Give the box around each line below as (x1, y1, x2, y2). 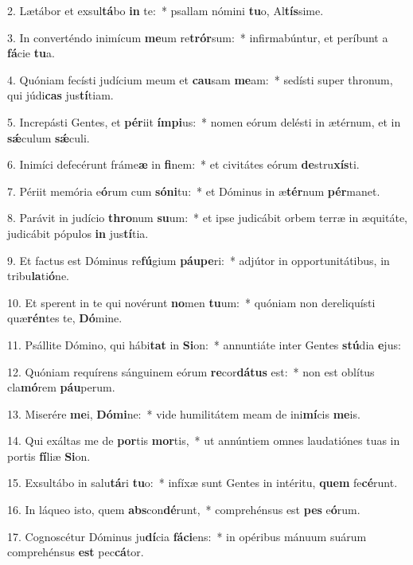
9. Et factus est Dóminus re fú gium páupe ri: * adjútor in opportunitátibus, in (7, 251, 390, 268)
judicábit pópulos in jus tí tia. (7, 224, 149, 241)
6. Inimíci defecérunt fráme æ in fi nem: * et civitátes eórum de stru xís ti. (7, 156, 360, 173)
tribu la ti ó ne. (7, 267, 70, 284)
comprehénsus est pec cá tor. (7, 544, 144, 560)
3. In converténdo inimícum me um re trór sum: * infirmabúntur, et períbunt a (7, 29, 388, 45)
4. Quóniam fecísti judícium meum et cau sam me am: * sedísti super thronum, (7, 71, 393, 88)
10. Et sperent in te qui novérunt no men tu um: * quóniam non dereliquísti (7, 294, 376, 310)
